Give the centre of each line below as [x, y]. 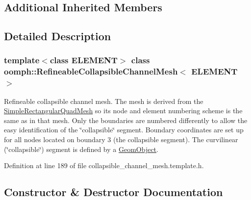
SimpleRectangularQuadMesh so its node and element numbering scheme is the [123, 111]
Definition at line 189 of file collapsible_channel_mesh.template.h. [104, 165]
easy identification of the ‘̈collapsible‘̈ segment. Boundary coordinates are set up [124, 130]
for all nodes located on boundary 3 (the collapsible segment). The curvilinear [121, 139]
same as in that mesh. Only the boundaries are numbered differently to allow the [126, 120]
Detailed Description [58, 36]
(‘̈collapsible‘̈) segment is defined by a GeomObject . [81, 149]
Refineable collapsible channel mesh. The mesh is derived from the [104, 101]
